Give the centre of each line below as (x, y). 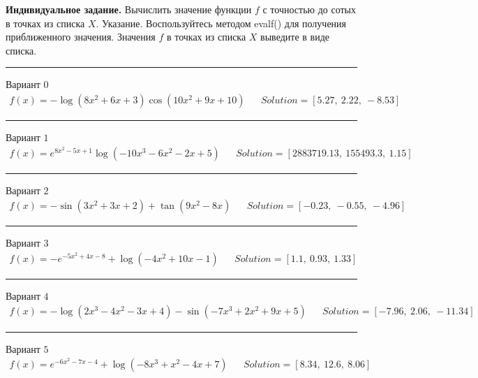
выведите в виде (295, 37)
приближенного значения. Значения (81, 37)
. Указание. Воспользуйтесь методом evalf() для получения (221, 23)
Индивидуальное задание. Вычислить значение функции (129, 9)
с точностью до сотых (309, 9)
